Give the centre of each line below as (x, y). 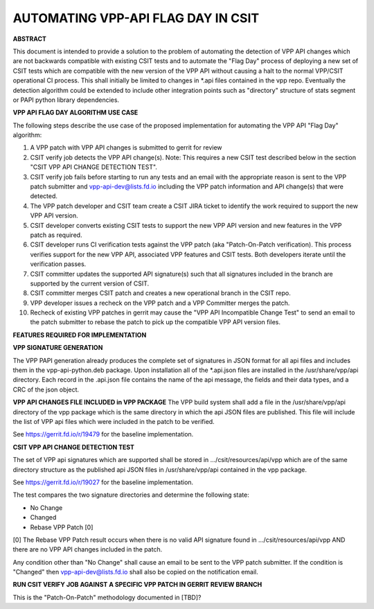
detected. (44, 196)
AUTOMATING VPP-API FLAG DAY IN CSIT (136, 18)
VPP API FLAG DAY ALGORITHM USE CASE (75, 113)
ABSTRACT (29, 39)
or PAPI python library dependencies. (66, 100)
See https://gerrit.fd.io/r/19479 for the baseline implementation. (103, 434)
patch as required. (56, 235)
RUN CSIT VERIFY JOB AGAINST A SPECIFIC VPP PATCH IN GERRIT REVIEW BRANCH (137, 585)
